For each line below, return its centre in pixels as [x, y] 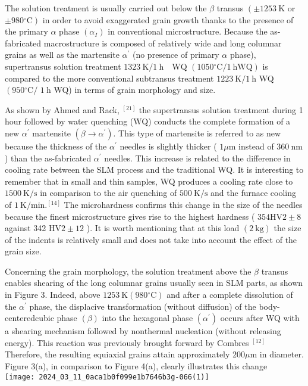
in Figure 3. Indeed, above [53, 295]
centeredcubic [29, 318]
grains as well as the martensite [62, 55]
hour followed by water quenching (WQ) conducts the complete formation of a [148, 121]
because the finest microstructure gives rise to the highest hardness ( [130, 216]
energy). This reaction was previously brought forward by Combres [127, 342]
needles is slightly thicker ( [168, 146]
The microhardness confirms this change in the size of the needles [183, 204]
